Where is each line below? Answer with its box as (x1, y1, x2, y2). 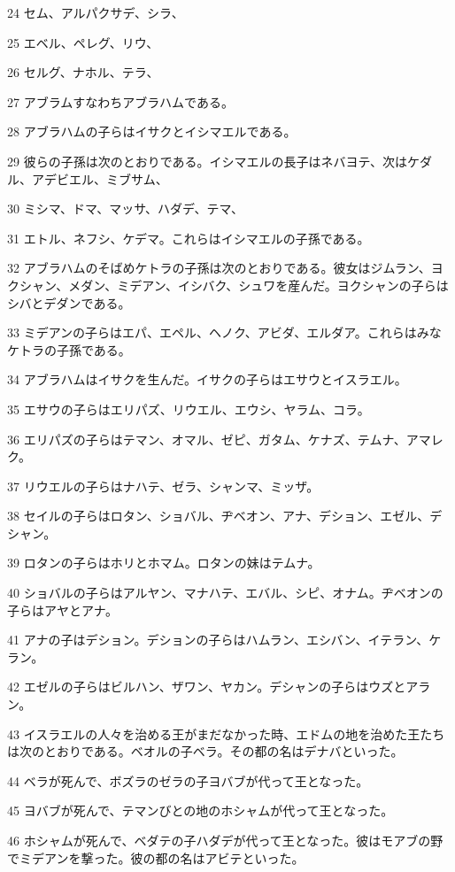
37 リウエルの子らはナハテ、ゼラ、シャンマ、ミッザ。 (7, 476, 320, 495)
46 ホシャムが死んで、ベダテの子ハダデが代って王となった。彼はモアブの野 (7, 831, 443, 849)
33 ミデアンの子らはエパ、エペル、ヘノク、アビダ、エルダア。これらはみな (7, 323, 442, 342)
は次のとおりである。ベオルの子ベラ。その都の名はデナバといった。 (7, 742, 404, 760)
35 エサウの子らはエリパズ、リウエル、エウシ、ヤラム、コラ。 (7, 399, 370, 418)
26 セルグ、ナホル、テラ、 (7, 63, 159, 81)
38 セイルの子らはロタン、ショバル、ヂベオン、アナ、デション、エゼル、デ (7, 506, 443, 525)
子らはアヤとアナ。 (7, 600, 119, 619)
